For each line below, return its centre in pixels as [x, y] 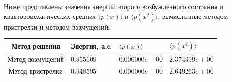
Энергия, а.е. [91, 45]
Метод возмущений [36, 58]
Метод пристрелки [36, 71]
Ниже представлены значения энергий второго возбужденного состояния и [114, 6]
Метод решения [36, 45]
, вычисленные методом [193, 16]
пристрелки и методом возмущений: [57, 26]
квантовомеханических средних [50, 16]
